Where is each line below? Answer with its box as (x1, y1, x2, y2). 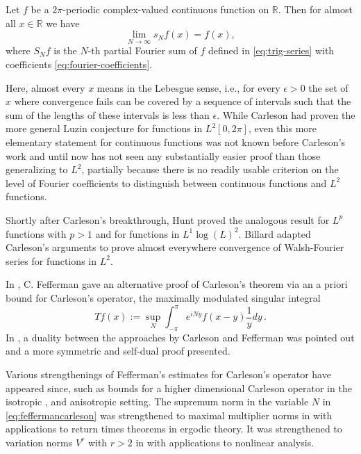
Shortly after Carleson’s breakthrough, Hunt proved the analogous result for (6, 212, 330, 227)
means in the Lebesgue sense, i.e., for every (96, 80, 280, 95)
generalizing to (6, 162, 68, 177)
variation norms (6, 435, 73, 449)
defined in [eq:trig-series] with (208, 43, 335, 58)
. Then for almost (278, 2, 353, 16)
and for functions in (95, 226, 180, 241)
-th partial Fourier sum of (87, 43, 197, 58)
